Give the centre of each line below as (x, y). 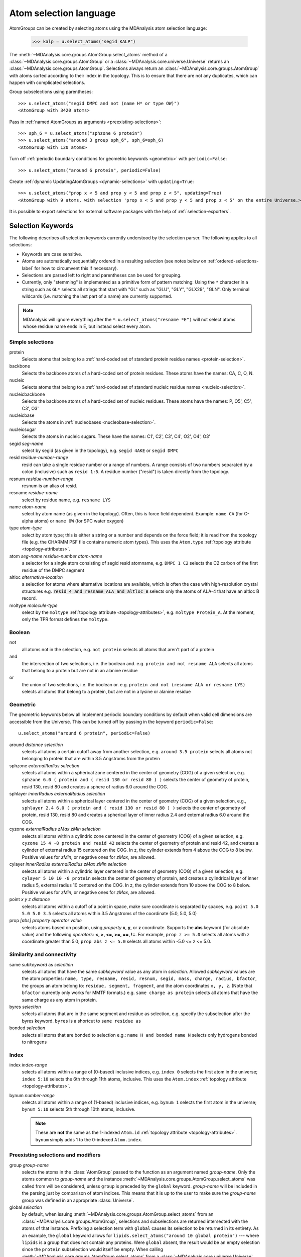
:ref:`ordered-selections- (233, 261)
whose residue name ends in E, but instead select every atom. (87, 326)
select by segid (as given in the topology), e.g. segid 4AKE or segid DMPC (100, 451)
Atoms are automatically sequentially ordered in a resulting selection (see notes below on (114, 261)
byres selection (25, 1007)
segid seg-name (26, 443)
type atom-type (26, 528)
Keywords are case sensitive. (52, 254)
